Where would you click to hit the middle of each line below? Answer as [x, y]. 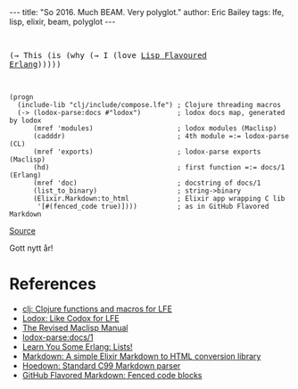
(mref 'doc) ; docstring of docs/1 [147, 183]
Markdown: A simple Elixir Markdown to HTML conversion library [141, 356]
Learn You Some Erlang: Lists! [77, 346]
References [53, 284]
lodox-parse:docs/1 [58, 337]
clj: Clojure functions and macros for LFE [97, 309]
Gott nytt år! [31, 248]
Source [22, 231]
